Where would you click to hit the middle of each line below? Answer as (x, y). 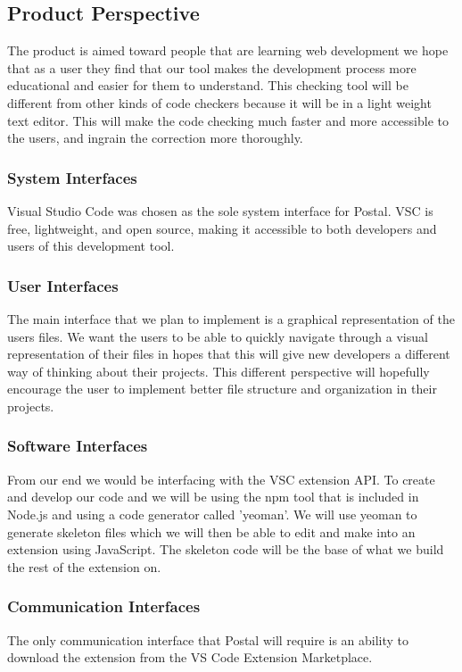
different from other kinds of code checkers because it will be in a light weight (219, 102)
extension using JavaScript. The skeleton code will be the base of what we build (226, 549)
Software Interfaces (78, 446)
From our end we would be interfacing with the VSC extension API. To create (221, 479)
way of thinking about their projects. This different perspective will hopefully (219, 371)
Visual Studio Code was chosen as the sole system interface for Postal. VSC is (220, 210)
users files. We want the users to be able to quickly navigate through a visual (218, 336)
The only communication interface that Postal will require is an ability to (208, 639)
